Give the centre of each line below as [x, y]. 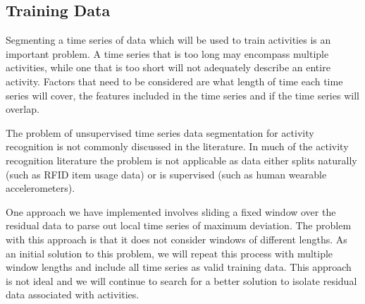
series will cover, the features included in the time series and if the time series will [182, 95]
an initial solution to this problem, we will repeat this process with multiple [169, 253]
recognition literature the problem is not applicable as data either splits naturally [181, 160]
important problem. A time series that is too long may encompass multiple [167, 53]
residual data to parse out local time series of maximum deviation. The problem [179, 225]
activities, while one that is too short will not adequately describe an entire [168, 67]
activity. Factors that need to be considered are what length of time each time [174, 81]
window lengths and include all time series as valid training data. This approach [179, 267]
